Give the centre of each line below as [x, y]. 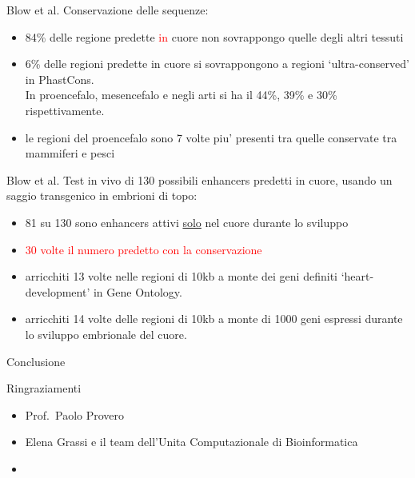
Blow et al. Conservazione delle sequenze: [108, 10]
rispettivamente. [65, 110]
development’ [58, 291]
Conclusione [36, 361]
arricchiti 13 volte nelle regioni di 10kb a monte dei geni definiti [181, 276]
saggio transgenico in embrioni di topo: [102, 195]
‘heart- [357, 276]
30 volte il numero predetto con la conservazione [144, 249]
